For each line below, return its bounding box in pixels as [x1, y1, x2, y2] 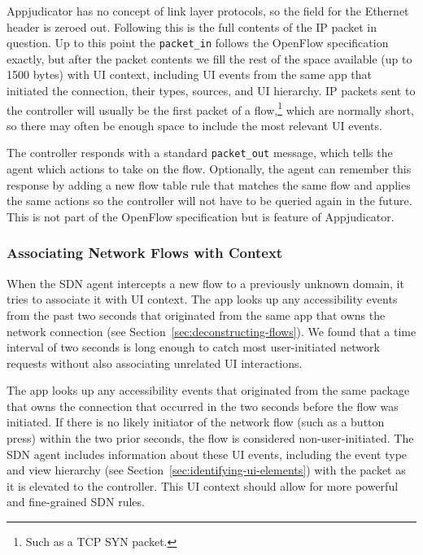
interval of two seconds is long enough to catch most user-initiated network [7, 339, 380, 356]
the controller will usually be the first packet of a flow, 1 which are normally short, [7, 98, 414, 118]
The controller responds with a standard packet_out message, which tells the [7, 144, 393, 161]
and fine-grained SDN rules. [7, 493, 145, 510]
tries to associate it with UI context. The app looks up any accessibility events [7, 291, 398, 308]
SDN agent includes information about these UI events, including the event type [7, 445, 408, 462]
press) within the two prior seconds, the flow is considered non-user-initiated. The [7, 430, 414, 447]
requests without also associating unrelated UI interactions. [7, 354, 303, 371]
